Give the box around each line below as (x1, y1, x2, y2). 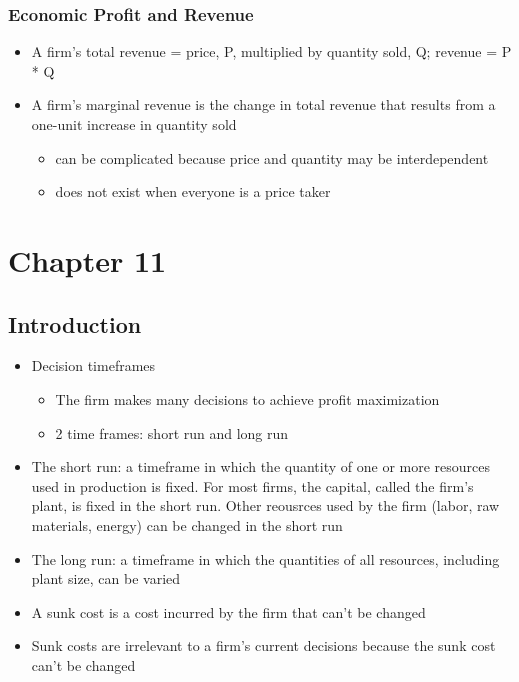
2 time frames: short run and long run (55, 422, 289, 443)
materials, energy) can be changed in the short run (31, 514, 343, 535)
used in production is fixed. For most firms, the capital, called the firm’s (31, 475, 474, 496)
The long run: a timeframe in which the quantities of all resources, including (31, 548, 500, 569)
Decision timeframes (31, 355, 156, 376)
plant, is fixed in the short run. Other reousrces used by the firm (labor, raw (31, 495, 500, 516)
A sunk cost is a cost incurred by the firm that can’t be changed (31, 601, 426, 622)
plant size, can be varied (31, 568, 181, 589)
